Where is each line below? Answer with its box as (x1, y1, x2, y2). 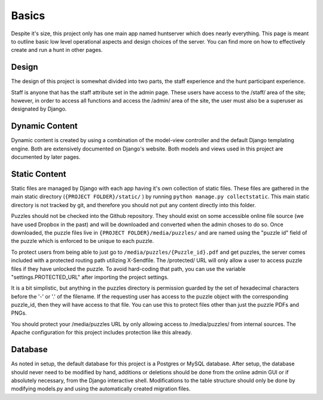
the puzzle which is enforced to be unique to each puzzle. (11, 238, 154, 245)
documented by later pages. (11, 153, 81, 161)
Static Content (11, 169, 66, 179)
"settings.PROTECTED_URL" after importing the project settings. (11, 273, 169, 281)
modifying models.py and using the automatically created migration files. (11, 385, 191, 392)
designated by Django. (11, 105, 67, 113)
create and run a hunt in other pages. (11, 47, 103, 54)
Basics (11, 9, 45, 22)
